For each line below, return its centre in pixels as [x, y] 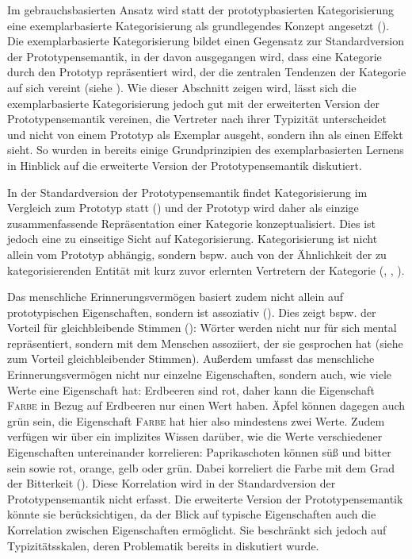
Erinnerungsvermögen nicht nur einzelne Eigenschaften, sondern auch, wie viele [199, 374]
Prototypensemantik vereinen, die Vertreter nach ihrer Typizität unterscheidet [197, 119]
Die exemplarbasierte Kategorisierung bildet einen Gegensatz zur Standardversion [206, 41]
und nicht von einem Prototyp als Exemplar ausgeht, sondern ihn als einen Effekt [205, 134]
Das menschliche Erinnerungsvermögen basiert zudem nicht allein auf [175, 297]
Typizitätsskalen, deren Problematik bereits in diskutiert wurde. [163, 545]
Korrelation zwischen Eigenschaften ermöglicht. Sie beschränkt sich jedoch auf [197, 530]
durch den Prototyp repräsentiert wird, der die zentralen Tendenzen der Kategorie [207, 72]
